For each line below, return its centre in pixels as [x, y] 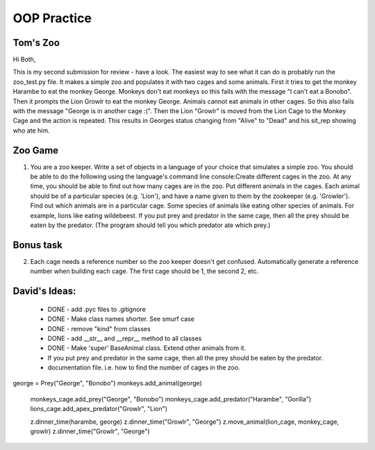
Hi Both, [24, 60]
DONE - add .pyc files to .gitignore [97, 309]
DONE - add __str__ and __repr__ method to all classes [125, 338]
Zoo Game [36, 150]
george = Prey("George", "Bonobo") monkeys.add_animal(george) [108, 383]
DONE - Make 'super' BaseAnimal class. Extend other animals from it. [147, 348]
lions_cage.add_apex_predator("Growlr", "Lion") [99, 409]
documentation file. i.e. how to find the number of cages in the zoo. [144, 367]
